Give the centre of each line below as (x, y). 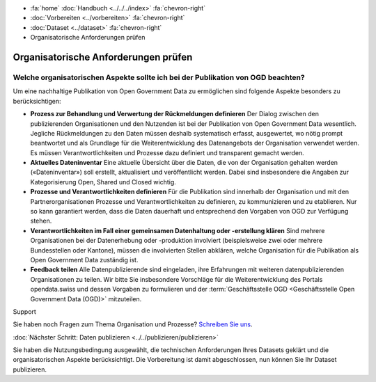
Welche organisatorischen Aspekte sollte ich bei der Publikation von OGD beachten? (159, 77)
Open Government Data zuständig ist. (84, 260)
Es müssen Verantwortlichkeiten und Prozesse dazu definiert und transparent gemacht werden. (167, 152)
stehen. (41, 221)
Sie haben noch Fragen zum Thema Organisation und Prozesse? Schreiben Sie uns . (133, 324)
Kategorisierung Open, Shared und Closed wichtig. (103, 182)
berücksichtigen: (37, 101)
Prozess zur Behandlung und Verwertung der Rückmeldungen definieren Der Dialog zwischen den (175, 114)
